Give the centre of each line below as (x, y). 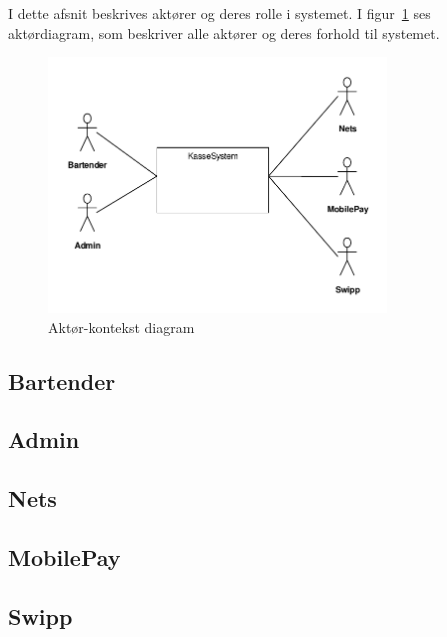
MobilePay (64, 556)
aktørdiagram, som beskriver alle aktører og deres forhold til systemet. (224, 32)
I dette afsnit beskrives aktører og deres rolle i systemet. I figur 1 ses (219, 13)
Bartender (62, 380)
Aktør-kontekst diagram (121, 326)
